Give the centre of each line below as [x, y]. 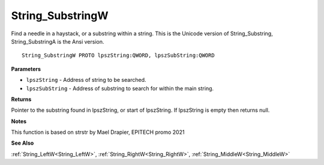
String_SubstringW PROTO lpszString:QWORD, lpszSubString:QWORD [118, 56]
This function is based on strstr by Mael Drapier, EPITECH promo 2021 [98, 132]
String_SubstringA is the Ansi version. [58, 41]
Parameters [26, 69]
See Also [22, 143]
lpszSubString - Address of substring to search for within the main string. [120, 88]
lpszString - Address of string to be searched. [86, 80]
